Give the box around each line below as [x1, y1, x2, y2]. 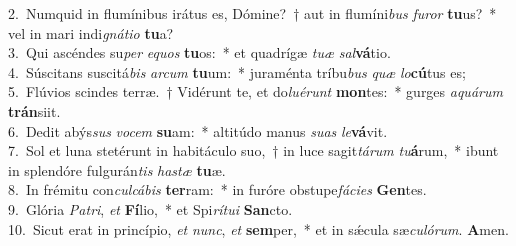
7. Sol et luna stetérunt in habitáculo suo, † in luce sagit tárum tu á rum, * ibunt [8, 140, 499, 161]
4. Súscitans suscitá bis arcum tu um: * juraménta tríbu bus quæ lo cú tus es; [8, 61, 466, 82]
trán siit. [8, 100, 61, 121]
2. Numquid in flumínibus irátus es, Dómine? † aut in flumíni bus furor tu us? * [8, 3, 497, 23]
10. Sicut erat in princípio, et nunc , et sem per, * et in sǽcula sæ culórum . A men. [8, 218, 509, 239]
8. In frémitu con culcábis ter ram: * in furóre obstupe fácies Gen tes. [8, 179, 427, 200]
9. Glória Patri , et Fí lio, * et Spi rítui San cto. [8, 198, 293, 219]
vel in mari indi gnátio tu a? [8, 22, 174, 43]
